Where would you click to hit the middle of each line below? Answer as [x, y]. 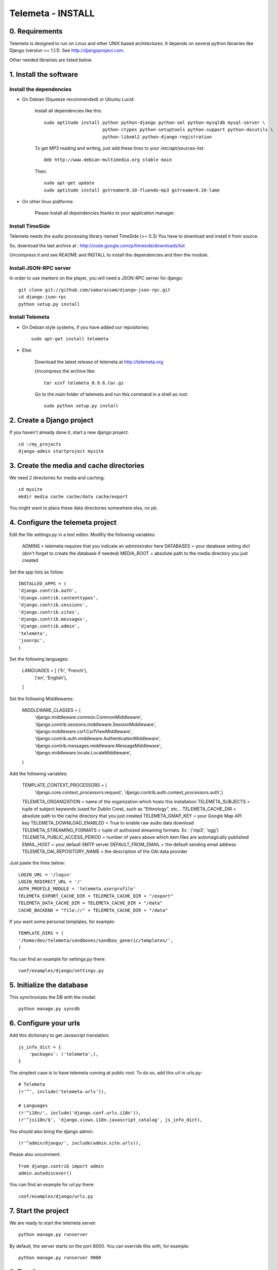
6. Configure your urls [45, 1023]
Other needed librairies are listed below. [51, 60]
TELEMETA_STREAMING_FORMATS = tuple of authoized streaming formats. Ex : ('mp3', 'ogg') [120, 830]
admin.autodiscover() [45, 1173]
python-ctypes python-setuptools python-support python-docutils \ [188, 130]
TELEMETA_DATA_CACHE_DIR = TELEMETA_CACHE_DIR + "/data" [91, 903]
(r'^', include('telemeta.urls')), [63, 1091]
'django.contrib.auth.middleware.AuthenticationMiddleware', [98, 739]
